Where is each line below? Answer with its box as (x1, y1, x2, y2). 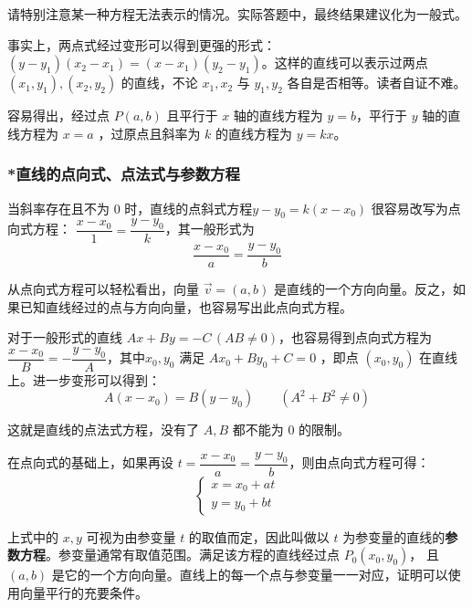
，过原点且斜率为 (98, 123, 201, 142)
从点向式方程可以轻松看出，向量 (7, 279, 199, 299)
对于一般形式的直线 (7, 328, 122, 347)
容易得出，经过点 (7, 106, 110, 125)
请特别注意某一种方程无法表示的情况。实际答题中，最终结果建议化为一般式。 (7, 5, 467, 23)
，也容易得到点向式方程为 (278, 328, 432, 347)
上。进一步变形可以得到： (7, 370, 161, 389)
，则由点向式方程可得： (288, 453, 430, 472)
